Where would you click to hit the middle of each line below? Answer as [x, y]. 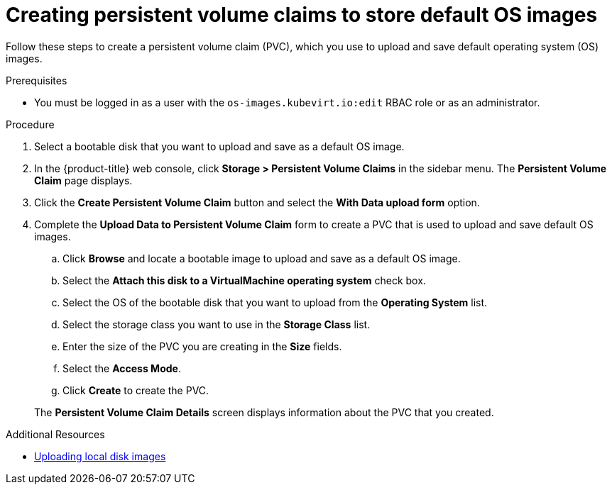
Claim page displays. [83, 180]
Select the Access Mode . [122, 368]
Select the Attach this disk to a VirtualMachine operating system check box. [244, 280]
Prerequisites [37, 80]
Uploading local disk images [100, 456]
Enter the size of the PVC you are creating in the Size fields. [202, 346]
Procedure [30, 124]
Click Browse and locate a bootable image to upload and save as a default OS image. [262, 258]
